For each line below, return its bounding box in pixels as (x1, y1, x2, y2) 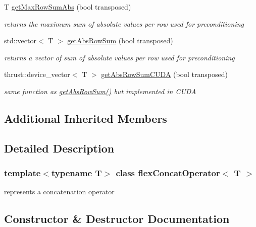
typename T (51, 167, 102, 179)
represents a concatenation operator (4, 186, 115, 197)
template (4, 167, 41, 179)
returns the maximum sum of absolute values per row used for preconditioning (4, 18, 244, 29)
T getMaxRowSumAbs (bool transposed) (4, 2, 131, 12)
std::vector (4, 35, 36, 46)
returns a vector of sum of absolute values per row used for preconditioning (4, 52, 235, 62)
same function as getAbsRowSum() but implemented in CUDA (4, 86, 196, 96)
